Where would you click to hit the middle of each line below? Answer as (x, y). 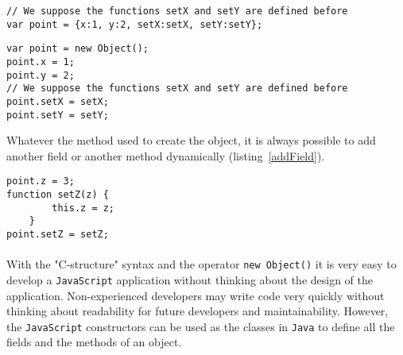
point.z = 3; (41, 181)
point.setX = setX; (58, 101)
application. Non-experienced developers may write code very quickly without (196, 295)
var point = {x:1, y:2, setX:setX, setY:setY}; (135, 24)
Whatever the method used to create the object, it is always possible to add (191, 140)
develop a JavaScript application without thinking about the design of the (190, 279)
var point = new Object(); (77, 49)
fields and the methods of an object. (94, 342)
